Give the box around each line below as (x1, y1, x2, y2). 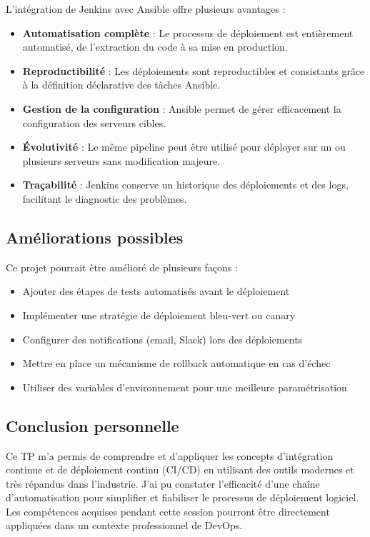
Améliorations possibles (6, 226, 184, 248)
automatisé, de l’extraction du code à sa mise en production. (22, 39, 288, 54)
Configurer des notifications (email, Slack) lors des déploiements (22, 331, 303, 346)
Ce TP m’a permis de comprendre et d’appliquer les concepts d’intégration (6, 448, 334, 463)
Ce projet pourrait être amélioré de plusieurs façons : (6, 259, 238, 274)
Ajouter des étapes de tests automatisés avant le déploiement (22, 283, 290, 298)
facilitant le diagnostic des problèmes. (22, 191, 187, 206)
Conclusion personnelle (6, 414, 179, 436)
